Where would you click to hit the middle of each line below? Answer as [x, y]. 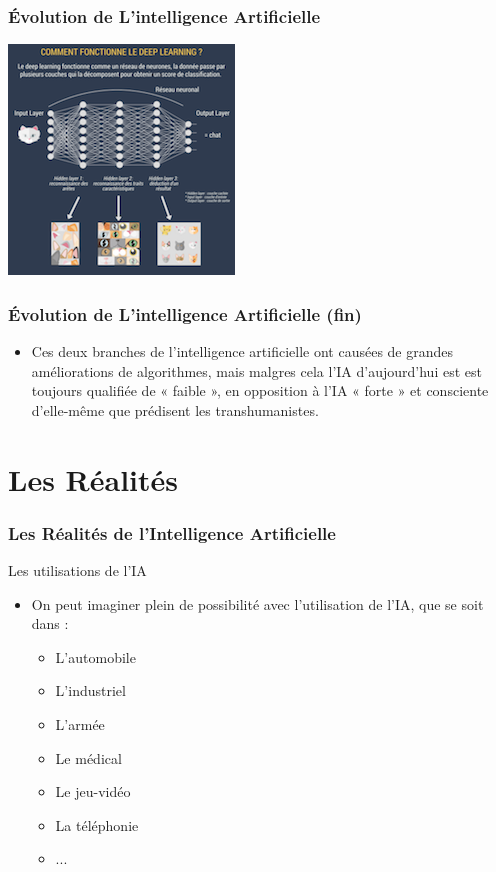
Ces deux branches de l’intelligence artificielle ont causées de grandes [242, 351]
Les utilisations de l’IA [77, 570]
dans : [50, 623]
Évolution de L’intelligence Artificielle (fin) [185, 313]
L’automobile [95, 656]
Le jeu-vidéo [93, 791]
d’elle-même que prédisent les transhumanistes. [175, 409]
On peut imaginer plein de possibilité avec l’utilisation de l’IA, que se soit [257, 603]
